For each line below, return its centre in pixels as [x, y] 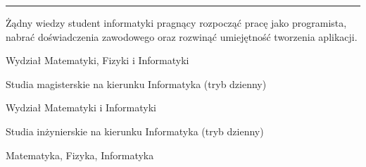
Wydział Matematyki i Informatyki [81, 107]
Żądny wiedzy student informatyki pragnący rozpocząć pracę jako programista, [176, 23]
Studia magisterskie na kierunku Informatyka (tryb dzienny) [136, 83]
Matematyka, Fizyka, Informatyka [80, 155]
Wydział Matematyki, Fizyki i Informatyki [97, 60]
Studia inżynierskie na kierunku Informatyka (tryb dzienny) [135, 131]
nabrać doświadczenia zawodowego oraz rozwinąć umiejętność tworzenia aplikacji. [182, 36]
